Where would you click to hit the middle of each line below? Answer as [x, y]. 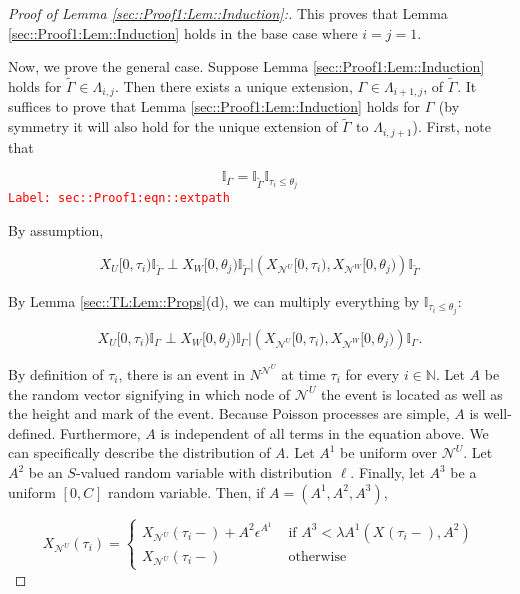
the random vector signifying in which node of [149, 393]
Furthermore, [100, 432]
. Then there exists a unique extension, [233, 86]
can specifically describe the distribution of [139, 452]
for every [372, 374]
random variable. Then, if [186, 491]
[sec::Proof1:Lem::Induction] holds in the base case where [183, 32]
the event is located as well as [412, 393]
